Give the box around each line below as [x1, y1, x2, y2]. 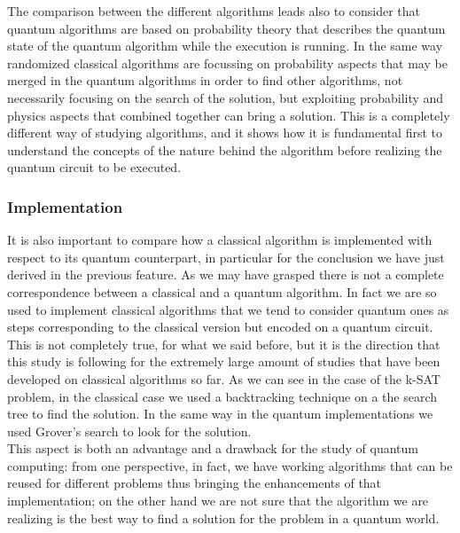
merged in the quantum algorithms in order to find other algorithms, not [7, 71, 403, 90]
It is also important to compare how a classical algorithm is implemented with [7, 231, 433, 249]
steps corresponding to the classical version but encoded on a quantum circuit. [7, 317, 433, 336]
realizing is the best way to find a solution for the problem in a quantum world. [7, 508, 440, 527]
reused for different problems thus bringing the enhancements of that [7, 474, 382, 492]
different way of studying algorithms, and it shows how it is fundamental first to [7, 123, 442, 142]
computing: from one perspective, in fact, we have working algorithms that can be [7, 456, 453, 474]
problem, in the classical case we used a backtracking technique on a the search [7, 387, 437, 405]
